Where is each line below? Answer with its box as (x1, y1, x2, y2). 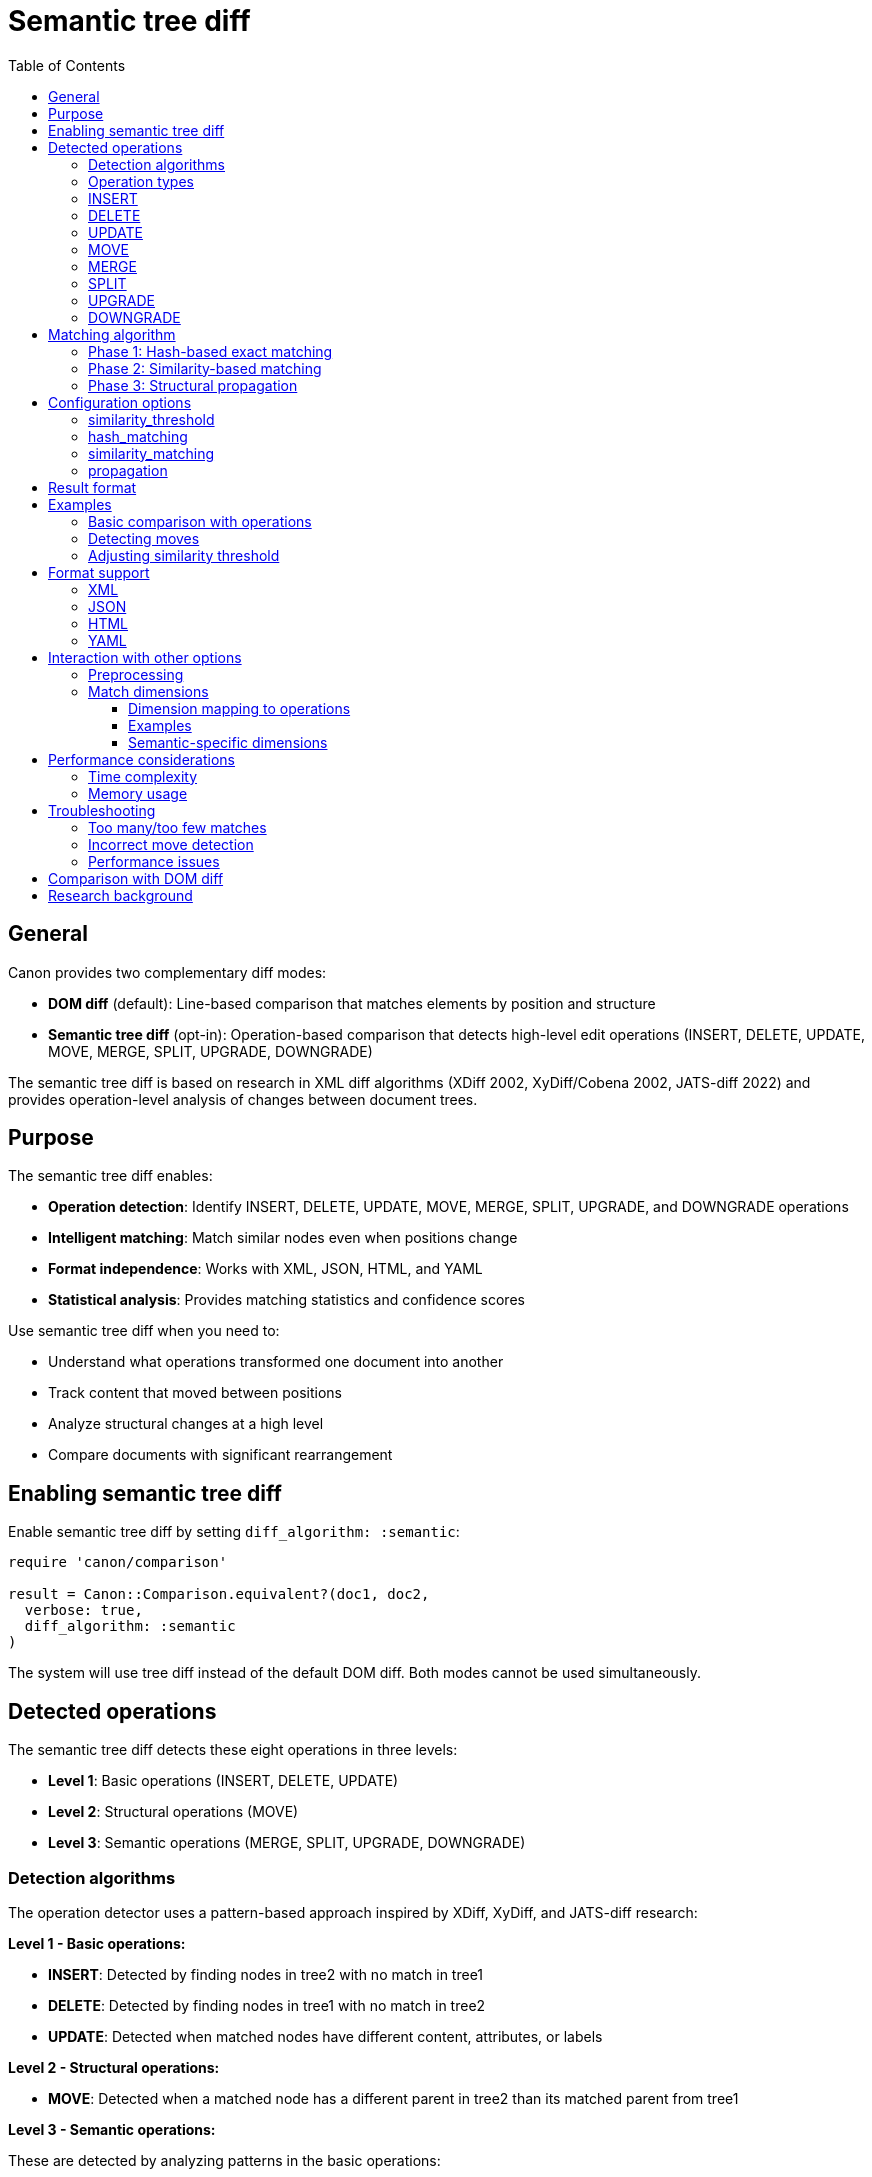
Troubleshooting (48, 801, 156, 819)
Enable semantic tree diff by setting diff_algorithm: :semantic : (8, 1523, 460, 1541)
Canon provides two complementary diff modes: (8, 963, 327, 981)
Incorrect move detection (88, 835, 254, 853)
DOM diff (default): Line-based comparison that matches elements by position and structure (48, 994, 656, 1012)
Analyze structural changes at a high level (48, 1415, 324, 1433)
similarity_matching (88, 444, 215, 462)
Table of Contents (8, 56, 126, 74)
